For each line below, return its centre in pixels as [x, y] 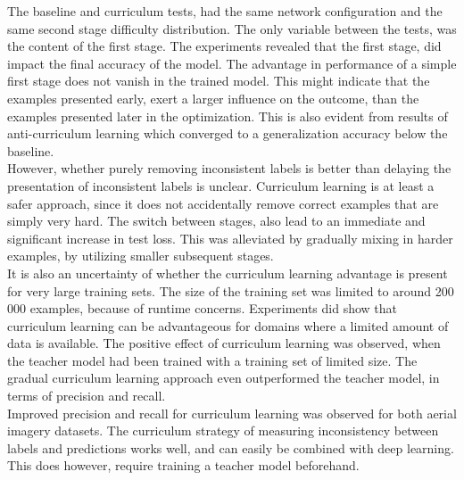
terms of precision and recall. [87, 396]
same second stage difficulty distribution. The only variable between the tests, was [232, 28]
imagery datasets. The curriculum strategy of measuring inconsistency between [223, 430]
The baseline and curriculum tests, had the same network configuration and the [225, 11]
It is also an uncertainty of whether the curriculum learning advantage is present [228, 273]
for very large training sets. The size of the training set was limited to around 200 [231, 290]
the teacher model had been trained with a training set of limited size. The [212, 360]
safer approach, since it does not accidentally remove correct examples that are [223, 203]
